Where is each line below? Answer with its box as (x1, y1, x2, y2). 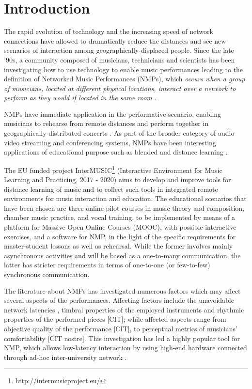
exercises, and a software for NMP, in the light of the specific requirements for (4, 231, 236, 241)
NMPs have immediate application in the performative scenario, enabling (4, 109, 221, 119)
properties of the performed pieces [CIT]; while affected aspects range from (4, 314, 226, 324)
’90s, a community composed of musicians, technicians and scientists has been (4, 54, 235, 64)
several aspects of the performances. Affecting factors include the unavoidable (4, 295, 234, 305)
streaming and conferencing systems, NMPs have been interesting (21, 137, 216, 147)
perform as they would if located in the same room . (4, 93, 157, 103)
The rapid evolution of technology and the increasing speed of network (4, 26, 213, 36)
